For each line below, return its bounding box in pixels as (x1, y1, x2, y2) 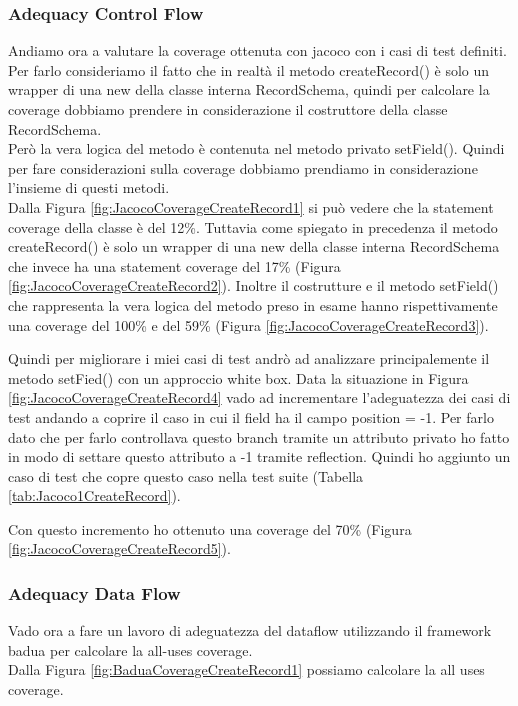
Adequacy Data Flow (8, 580, 181, 605)
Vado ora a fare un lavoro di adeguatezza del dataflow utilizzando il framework (8, 620, 492, 641)
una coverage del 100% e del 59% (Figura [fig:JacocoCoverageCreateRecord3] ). (8, 314, 489, 335)
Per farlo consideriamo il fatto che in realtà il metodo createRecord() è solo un (8, 59, 490, 80)
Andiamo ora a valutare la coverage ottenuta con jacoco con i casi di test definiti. (8, 40, 507, 61)
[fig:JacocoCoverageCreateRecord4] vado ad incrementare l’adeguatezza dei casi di (8, 387, 511, 408)
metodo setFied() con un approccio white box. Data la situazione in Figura (8, 367, 469, 388)
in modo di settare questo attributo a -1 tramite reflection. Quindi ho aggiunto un (8, 446, 511, 467)
